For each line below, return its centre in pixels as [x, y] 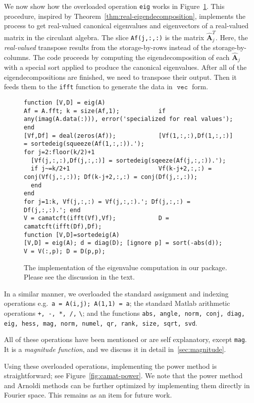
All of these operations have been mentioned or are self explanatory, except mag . [126, 339]
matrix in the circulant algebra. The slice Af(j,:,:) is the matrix [104, 37]
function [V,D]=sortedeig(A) [72, 235]
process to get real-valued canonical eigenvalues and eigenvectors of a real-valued [126, 26]
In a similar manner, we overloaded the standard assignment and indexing [116, 293]
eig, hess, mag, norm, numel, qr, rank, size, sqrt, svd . [101, 322]
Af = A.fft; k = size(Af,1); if [95, 111]
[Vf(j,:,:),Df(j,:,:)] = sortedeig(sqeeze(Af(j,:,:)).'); [128, 160]
